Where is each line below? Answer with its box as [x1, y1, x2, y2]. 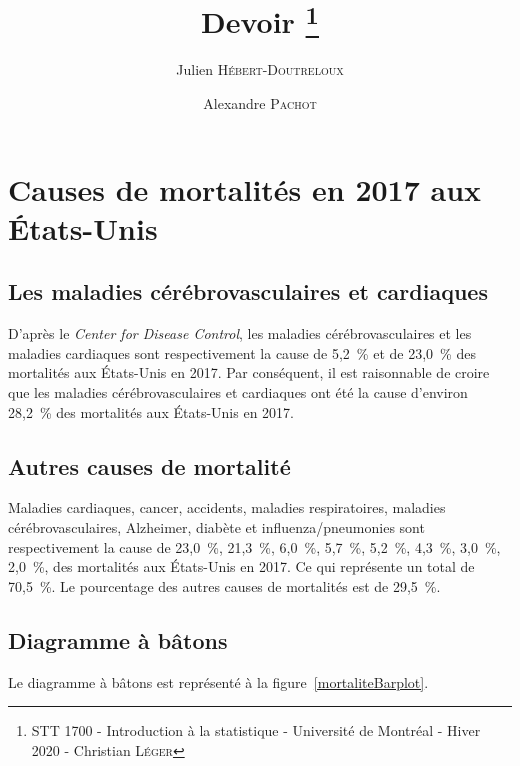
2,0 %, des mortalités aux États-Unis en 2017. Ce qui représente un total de [8, 556, 475, 577]
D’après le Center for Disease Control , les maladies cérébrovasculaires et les [8, 323, 472, 344]
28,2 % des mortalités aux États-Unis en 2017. [8, 401, 294, 422]
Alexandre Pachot [203, 93, 317, 114]
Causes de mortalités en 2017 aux [8, 168, 482, 209]
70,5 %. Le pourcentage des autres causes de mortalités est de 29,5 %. [8, 575, 441, 596]
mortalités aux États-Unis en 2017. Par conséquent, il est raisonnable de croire [8, 362, 490, 383]
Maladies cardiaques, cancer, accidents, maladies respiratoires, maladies [8, 497, 446, 518]
